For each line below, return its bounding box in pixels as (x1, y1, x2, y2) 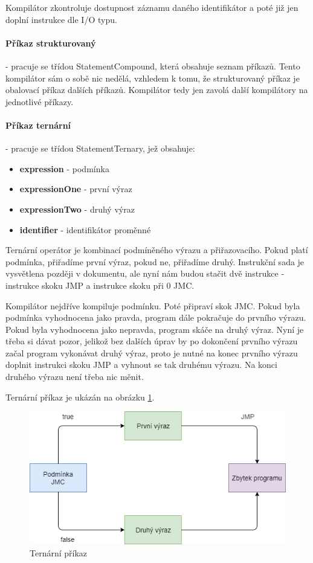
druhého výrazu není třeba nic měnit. (5, 370, 144, 383)
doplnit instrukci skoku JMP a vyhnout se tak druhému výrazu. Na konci (5, 358, 277, 371)
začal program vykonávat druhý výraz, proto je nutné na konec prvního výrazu (5, 346, 298, 359)
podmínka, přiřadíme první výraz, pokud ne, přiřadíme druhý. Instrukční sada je (5, 255, 305, 268)
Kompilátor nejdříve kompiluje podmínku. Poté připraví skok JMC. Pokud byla (5, 299, 300, 312)
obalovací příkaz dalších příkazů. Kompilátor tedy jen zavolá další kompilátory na (5, 83, 308, 96)
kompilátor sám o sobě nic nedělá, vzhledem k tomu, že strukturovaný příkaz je (5, 71, 300, 84)
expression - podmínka (19, 162, 109, 175)
